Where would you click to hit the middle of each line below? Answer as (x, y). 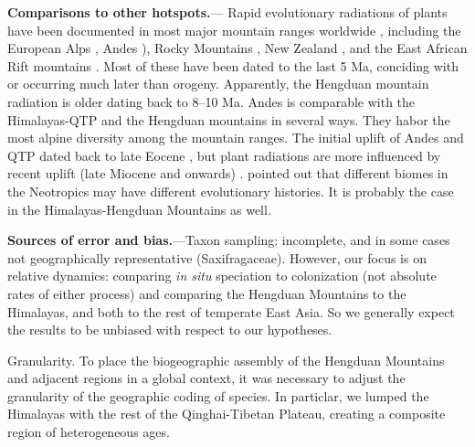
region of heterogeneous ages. (89, 432)
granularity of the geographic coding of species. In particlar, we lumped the (218, 395)
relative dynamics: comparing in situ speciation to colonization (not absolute (222, 276)
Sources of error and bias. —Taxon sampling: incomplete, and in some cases (229, 240)
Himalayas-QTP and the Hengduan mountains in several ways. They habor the (229, 119)
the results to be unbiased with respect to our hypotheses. (170, 330)
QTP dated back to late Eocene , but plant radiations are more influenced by (224, 155)
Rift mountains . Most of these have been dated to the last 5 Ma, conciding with (233, 65)
